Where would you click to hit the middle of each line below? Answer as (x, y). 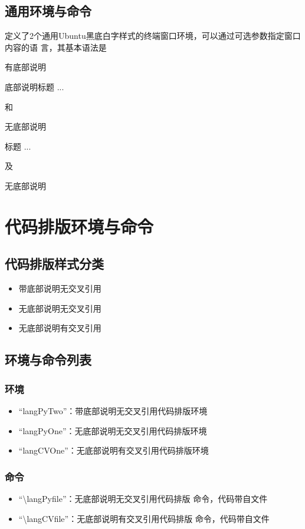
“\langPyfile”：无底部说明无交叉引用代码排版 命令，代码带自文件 (143, 498)
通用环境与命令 (48, 11)
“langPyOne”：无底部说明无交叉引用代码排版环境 (113, 430)
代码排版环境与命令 (79, 226)
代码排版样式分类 (54, 264)
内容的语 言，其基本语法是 (56, 47)
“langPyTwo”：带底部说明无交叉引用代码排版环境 (113, 410)
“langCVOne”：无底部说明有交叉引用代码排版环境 (114, 450)
